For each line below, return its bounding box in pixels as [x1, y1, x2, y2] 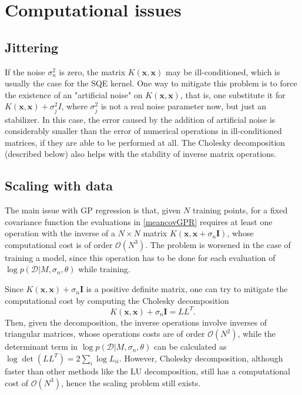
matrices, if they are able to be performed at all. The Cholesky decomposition [5, 136, 286, 148]
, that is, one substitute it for [180, 88, 286, 101]
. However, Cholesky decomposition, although [119, 352, 283, 364]
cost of [5, 376, 29, 389]
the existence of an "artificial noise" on [5, 88, 143, 101]
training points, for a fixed [192, 204, 288, 216]
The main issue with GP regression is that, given [5, 204, 181, 216]
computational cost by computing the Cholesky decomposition [5, 294, 229, 306]
